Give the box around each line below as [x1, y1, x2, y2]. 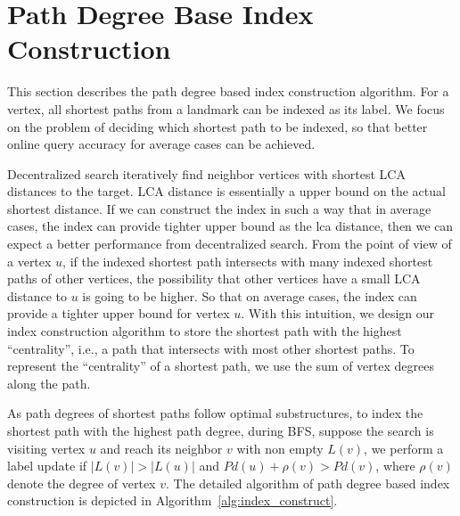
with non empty [236, 438, 324, 457]
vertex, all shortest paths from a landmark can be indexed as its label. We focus [7, 99, 445, 118]
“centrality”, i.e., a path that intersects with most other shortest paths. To [7, 339, 415, 357]
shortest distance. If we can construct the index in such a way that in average [7, 199, 431, 217]
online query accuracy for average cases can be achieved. [7, 135, 316, 153]
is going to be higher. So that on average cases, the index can [82, 286, 417, 305]
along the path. [7, 373, 91, 392]
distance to [7, 286, 67, 305]
